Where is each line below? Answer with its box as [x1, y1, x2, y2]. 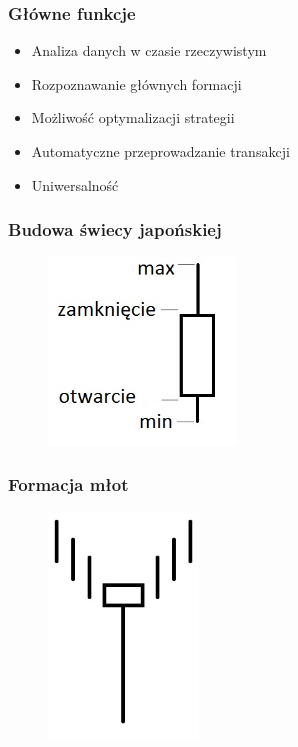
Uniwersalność [31, 174, 119, 195]
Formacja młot [8, 472, 129, 497]
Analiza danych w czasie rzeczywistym [31, 40, 267, 61]
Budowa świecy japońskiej [8, 217, 222, 242]
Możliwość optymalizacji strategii [31, 107, 235, 128]
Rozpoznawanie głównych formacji [31, 73, 242, 94]
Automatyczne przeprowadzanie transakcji [31, 141, 290, 161]
